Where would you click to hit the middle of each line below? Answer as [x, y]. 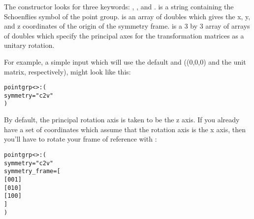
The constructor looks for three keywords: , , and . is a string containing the [119, 6]
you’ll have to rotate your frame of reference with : [80, 139]
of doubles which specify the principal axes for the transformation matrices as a [124, 35]
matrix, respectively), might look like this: [67, 71]
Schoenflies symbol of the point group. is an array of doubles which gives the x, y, [127, 16]
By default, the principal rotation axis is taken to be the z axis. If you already [122, 120]
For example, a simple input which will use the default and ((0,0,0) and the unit [125, 61]
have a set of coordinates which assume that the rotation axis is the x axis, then [125, 129]
